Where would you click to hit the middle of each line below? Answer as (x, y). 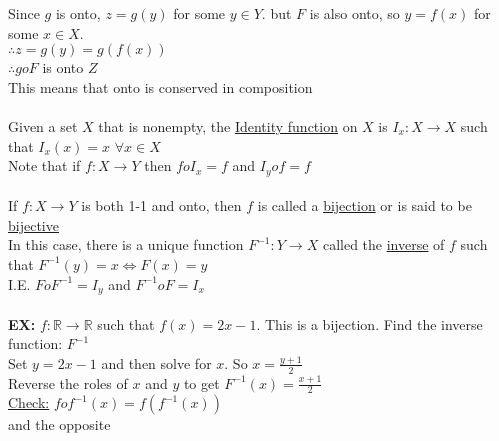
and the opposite (59, 424)
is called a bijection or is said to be (364, 205)
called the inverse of (383, 244)
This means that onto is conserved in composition (160, 86)
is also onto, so (354, 13)
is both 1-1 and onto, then (161, 205)
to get (201, 382)
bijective (33, 224)
